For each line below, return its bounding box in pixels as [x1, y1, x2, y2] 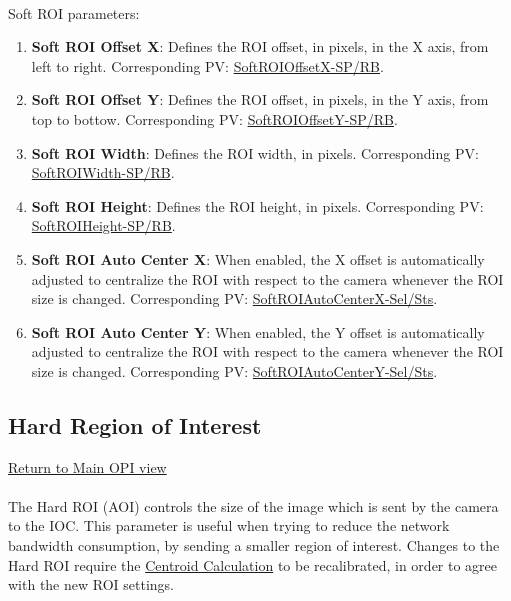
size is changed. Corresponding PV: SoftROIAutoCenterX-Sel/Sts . [31, 288, 438, 309]
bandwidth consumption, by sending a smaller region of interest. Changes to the [8, 535, 500, 556]
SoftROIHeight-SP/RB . [31, 215, 176, 236]
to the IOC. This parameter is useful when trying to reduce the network [8, 515, 450, 536]
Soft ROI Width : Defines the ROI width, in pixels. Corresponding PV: [31, 142, 479, 163]
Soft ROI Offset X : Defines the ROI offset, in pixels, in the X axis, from [31, 36, 489, 57]
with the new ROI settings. [8, 574, 174, 595]
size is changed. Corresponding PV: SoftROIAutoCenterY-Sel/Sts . [31, 360, 438, 381]
